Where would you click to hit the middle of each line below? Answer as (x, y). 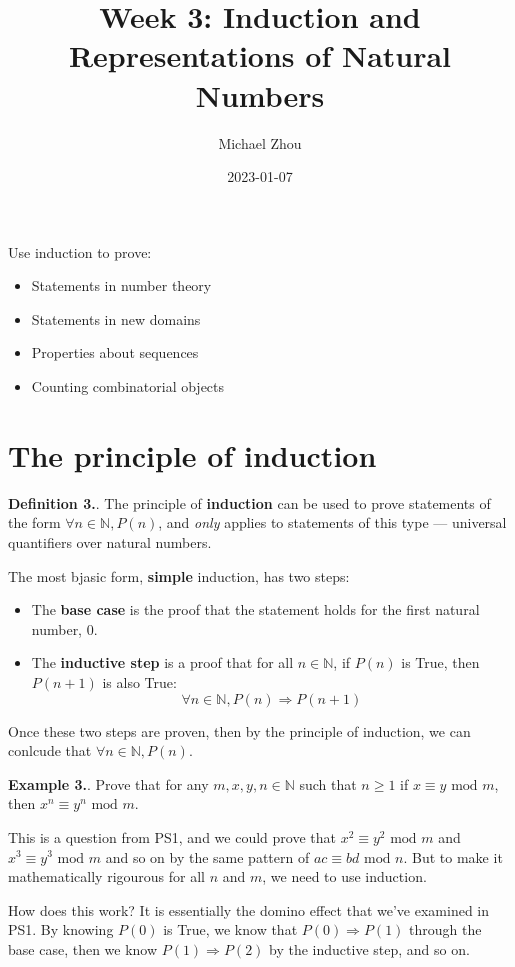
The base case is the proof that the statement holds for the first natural (255, 609)
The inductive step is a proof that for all (162, 662)
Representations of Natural (260, 55)
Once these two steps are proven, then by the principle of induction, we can (239, 730)
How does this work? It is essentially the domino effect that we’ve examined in (249, 909)
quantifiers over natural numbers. (110, 541)
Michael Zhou (260, 142)
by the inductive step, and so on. (369, 948)
